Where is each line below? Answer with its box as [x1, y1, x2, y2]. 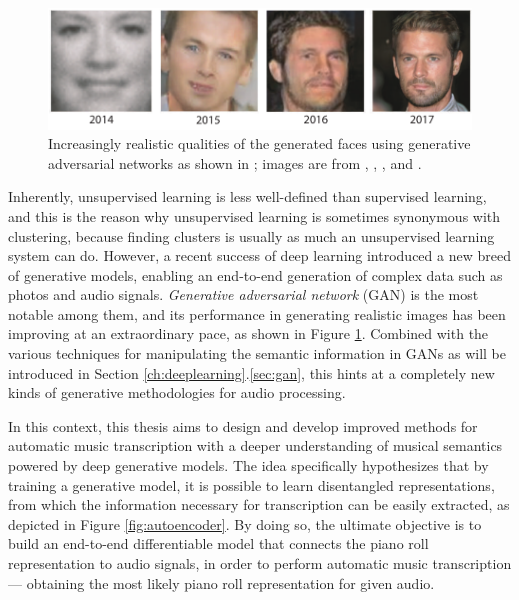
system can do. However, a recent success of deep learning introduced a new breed [8, 245, 511, 266]
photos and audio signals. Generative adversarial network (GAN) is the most [8, 284, 479, 305]
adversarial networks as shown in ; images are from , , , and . [48, 152, 422, 173]
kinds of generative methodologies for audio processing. [8, 382, 346, 403]
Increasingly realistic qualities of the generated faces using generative [48, 133, 471, 154]
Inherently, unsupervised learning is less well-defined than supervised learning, [8, 186, 487, 207]
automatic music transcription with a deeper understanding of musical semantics [8, 435, 503, 456]
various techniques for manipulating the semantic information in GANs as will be [8, 343, 507, 364]
